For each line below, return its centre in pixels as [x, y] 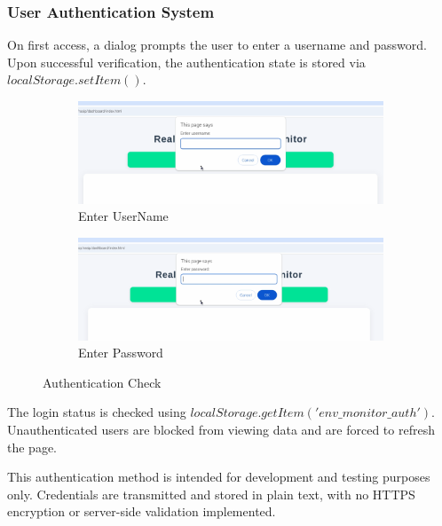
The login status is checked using [97, 412]
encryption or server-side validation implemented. [142, 511]
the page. [32, 447]
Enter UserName [123, 216]
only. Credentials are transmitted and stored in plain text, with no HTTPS [211, 494]
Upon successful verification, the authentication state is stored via [186, 62]
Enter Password [121, 353]
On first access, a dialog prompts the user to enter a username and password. [217, 45]
